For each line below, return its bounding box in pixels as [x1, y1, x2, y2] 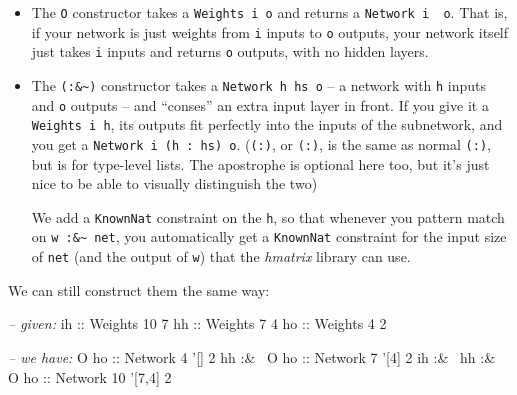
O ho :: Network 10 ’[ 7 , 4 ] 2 [8, 366, 172, 387]
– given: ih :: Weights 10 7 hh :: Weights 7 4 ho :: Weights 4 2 [8, 313, 387, 334]
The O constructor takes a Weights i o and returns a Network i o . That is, [31, 2, 508, 22]
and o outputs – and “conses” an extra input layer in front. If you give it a [31, 94, 489, 115]
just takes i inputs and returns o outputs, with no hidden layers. [31, 41, 429, 62]
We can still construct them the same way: [8, 279, 270, 300]
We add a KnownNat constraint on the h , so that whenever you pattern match [31, 206, 505, 227]
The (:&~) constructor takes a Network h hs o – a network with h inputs [31, 74, 487, 95]
